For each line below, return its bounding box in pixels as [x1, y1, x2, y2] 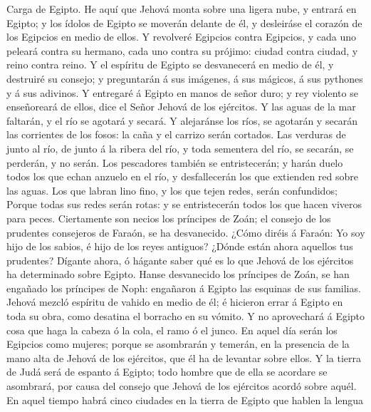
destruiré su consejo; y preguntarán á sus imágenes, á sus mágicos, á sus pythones [6, 71, 363, 86]
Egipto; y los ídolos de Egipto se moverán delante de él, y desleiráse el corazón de [6, 15, 362, 30]
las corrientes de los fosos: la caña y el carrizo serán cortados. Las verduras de [6, 127, 346, 142]
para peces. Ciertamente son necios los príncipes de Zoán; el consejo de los [6, 210, 331, 225]
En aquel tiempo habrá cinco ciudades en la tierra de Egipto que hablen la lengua [6, 392, 364, 407]
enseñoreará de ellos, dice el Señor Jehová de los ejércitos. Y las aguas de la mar [6, 99, 356, 114]
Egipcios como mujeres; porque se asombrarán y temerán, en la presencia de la [6, 336, 350, 351]
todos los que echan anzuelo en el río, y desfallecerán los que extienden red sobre [6, 169, 359, 184]
